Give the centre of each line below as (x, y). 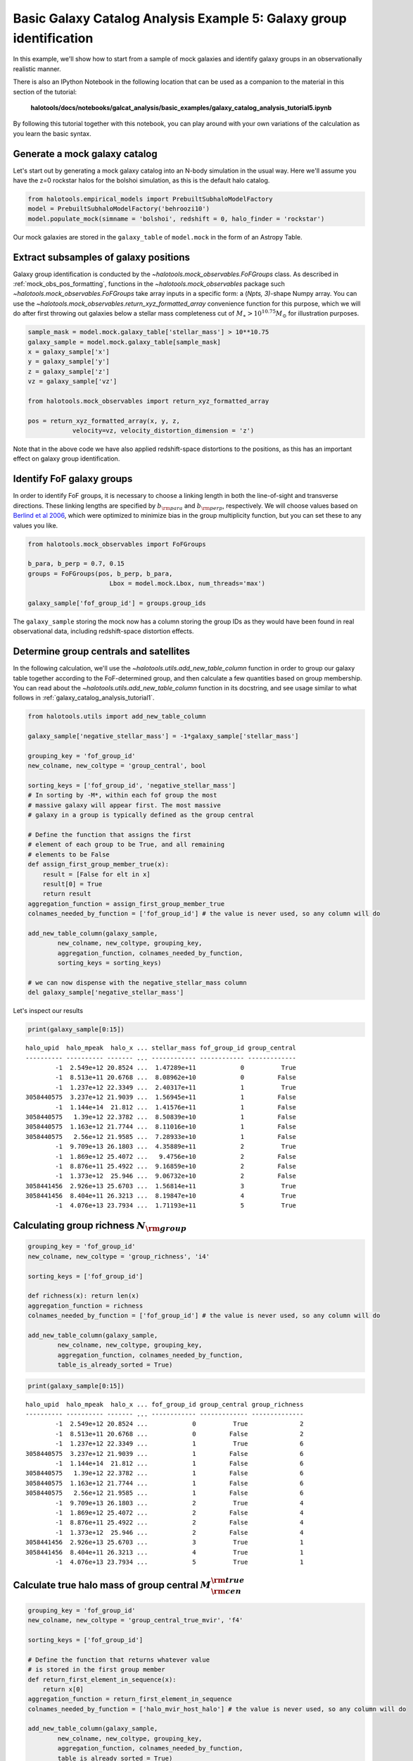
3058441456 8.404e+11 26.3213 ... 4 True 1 (165, 1552)
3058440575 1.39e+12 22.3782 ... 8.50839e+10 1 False (161, 1117)
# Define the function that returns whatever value (119, 1660)
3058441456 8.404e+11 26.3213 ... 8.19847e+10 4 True (161, 1196)
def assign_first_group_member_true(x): (98, 864)
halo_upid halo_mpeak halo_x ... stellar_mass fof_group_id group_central (161, 1048)
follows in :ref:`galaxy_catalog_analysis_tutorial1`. (84, 698)
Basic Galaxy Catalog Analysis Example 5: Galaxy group (180, 18)
